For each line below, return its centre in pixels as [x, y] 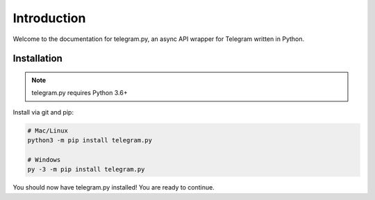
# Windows [44, 159]
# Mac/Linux [48, 131]
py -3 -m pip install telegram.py [86, 169]
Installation [37, 59]
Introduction [49, 18]
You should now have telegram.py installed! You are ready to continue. [114, 187]
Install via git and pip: [43, 112]
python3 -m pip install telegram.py [90, 140]
